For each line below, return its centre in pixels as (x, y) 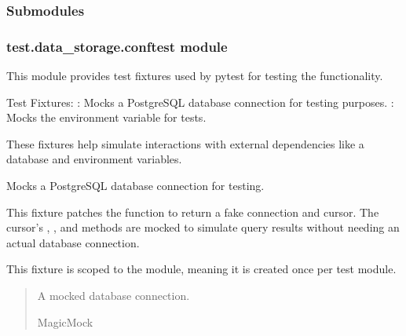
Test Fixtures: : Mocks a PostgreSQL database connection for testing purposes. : (200, 102)
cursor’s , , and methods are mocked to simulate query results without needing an (203, 227)
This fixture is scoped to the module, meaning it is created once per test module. (201, 269)
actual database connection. (73, 242)
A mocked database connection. (113, 295)
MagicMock (65, 321)
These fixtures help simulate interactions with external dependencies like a (185, 143)
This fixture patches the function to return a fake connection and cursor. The (193, 212)
